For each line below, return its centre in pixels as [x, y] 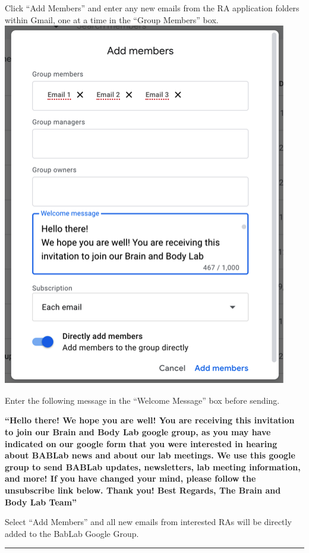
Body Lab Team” [41, 502]
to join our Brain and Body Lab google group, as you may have [138, 431]
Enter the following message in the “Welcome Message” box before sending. [142, 400]
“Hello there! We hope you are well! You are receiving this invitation [150, 420]
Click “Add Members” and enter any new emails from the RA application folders [152, 8]
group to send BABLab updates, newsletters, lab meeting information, [153, 466]
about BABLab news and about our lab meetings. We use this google [150, 455]
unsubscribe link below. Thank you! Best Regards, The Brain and [143, 490]
